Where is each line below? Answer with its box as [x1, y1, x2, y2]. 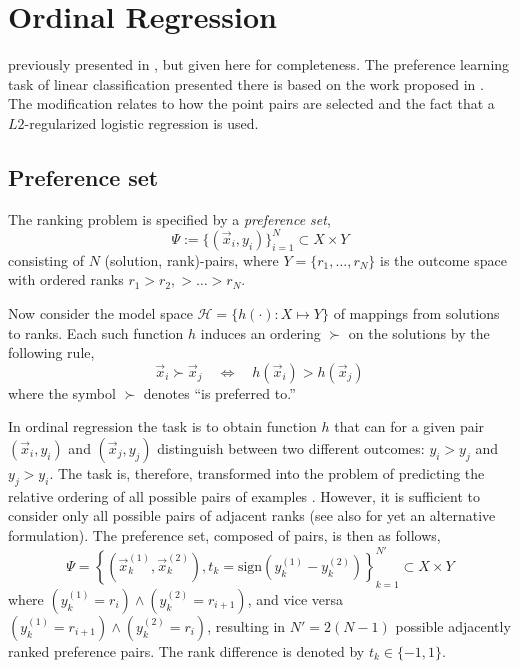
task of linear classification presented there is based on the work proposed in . [8, 73, 484, 94]
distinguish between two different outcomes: [157, 437, 425, 458]
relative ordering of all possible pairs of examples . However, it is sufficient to [8, 485, 480, 506]
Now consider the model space [8, 302, 193, 323]
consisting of [8, 249, 84, 270]
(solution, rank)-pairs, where [104, 249, 279, 270]
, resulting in [207, 615, 286, 636]
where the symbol [8, 382, 116, 403]
